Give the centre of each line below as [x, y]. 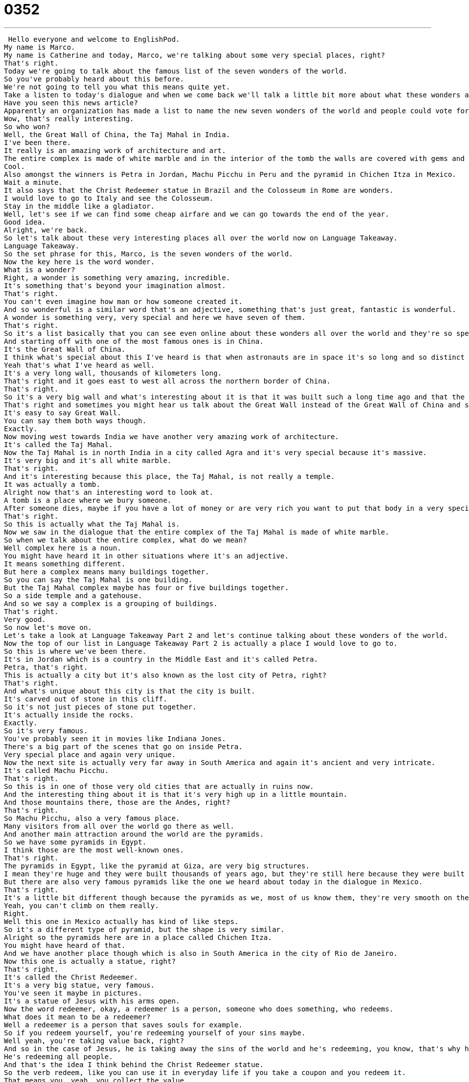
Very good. [25, 619]
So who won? [27, 126]
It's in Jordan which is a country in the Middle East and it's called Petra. [161, 659]
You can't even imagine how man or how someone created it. [123, 301]
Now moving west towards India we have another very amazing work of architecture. [172, 436]
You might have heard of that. [65, 945]
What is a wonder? [40, 270]
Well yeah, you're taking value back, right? [94, 1041]
